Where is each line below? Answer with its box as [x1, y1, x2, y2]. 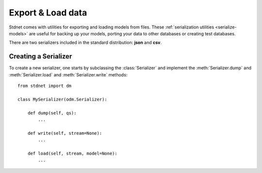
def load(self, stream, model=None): [27, 150, 117, 156]
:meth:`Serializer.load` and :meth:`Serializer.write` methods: [9, 72, 128, 77]
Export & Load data [9, 7, 87, 18]
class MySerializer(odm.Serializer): [17, 97, 108, 102]
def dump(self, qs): [27, 110, 77, 115]
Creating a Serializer [9, 52, 72, 60]
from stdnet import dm [17, 83, 72, 89]
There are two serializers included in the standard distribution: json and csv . [9, 40, 162, 45]
